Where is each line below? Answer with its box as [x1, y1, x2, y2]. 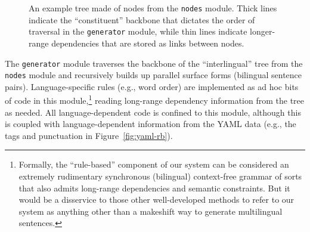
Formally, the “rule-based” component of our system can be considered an [18, 158, 289, 171]
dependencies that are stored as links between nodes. [51, 36, 244, 49]
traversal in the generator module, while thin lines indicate [29, 25, 247, 38]
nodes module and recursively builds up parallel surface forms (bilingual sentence [5, 69, 302, 81]
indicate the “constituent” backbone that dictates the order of [29, 13, 255, 26]
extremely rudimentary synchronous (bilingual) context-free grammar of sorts [18, 170, 302, 182]
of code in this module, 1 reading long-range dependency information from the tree [5, 92, 304, 107]
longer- [250, 25, 275, 38]
